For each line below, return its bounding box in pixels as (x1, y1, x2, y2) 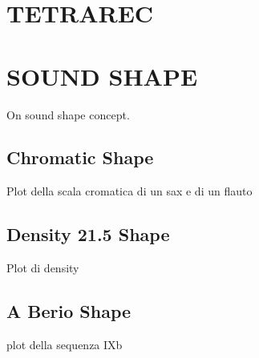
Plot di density (6, 259, 79, 276)
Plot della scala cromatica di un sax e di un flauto (6, 183, 253, 199)
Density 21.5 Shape (6, 222, 170, 247)
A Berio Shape (6, 299, 132, 324)
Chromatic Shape (6, 145, 154, 170)
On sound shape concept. (6, 106, 130, 123)
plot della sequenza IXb (6, 336, 123, 352)
